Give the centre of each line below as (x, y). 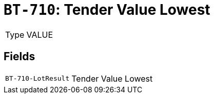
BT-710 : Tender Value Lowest (107, 10)
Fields (20, 57)
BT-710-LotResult (37, 79)
